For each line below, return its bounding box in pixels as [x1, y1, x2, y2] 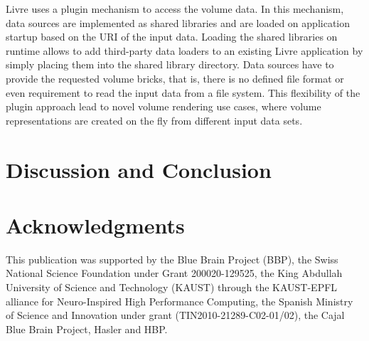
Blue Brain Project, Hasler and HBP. [6, 321, 168, 336]
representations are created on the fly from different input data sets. [6, 112, 303, 127]
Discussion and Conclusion [6, 154, 272, 184]
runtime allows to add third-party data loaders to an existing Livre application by [6, 43, 363, 58]
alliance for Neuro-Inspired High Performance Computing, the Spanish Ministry [6, 293, 353, 308]
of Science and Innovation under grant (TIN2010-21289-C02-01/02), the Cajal [6, 308, 345, 322]
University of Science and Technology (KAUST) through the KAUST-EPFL [6, 280, 338, 295]
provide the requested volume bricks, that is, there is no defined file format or [6, 70, 344, 85]
